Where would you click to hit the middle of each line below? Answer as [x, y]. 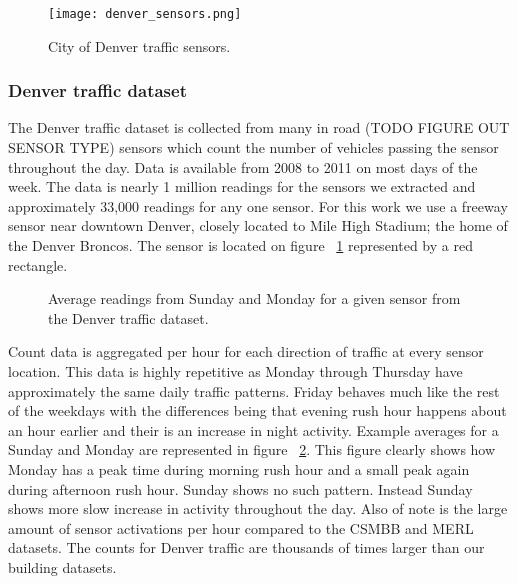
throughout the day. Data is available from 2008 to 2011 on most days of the [243, 166]
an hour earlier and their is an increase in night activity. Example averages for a [253, 429]
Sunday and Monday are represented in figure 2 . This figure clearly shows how [252, 449]
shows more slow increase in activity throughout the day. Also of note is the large [258, 508]
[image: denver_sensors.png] [145, 14]
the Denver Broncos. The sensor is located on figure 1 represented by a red [240, 245]
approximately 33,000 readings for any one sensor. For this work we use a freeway [258, 205]
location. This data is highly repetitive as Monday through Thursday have [235, 371]
